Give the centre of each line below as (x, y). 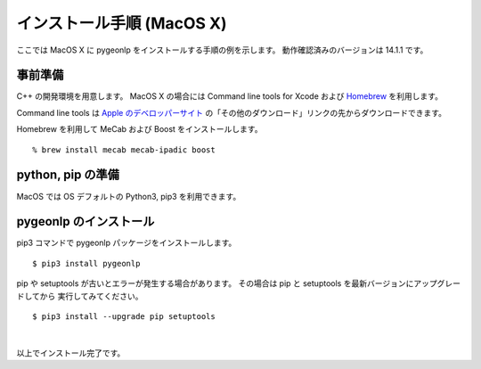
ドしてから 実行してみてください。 (80, 296)
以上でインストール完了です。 (71, 353)
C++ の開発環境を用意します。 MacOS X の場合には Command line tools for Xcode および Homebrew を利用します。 (229, 96)
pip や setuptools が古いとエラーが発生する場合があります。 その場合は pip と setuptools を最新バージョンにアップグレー (238, 283)
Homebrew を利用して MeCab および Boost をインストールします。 (139, 129)
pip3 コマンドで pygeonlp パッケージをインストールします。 (126, 243)
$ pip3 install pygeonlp (86, 263)
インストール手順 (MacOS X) (122, 23)
